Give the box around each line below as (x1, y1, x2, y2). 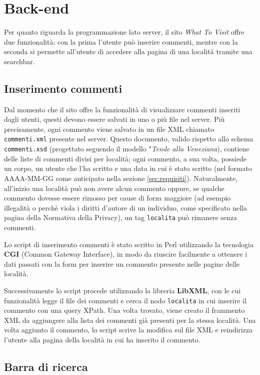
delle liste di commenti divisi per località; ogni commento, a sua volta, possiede (4, 153, 246, 163)
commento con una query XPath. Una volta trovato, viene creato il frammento (4, 305, 245, 315)
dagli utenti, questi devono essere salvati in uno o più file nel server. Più (4, 114, 225, 124)
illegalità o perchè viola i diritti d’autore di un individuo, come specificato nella (4, 202, 247, 213)
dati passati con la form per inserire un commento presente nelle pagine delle (4, 258, 240, 269)
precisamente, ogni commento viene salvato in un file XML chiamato (4, 123, 214, 134)
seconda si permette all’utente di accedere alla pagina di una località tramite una (4, 46, 252, 57)
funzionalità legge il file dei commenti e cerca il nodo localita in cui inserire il (4, 295, 246, 305)
